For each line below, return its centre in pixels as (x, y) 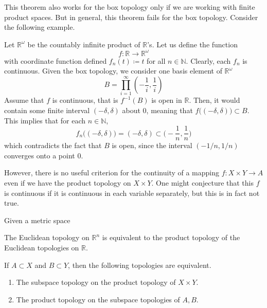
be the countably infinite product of (84, 44)
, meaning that (170, 110)
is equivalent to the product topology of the (171, 237)
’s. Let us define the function (192, 44)
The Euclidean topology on (47, 237)
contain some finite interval (47, 110)
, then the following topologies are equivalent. (140, 265)
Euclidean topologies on (42, 247)
